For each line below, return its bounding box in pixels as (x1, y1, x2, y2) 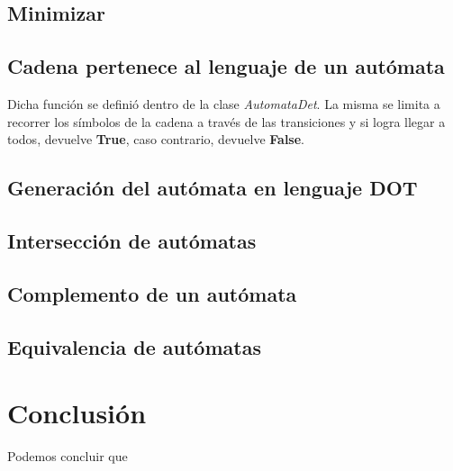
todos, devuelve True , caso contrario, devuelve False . (7, 130, 305, 149)
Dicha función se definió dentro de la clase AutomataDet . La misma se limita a (7, 94, 440, 113)
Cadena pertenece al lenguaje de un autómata (7, 52, 445, 80)
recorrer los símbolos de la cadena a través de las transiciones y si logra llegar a (7, 112, 446, 131)
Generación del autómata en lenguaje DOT (7, 174, 418, 202)
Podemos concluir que (7, 447, 128, 466)
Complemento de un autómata (7, 279, 297, 307)
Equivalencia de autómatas (7, 332, 261, 360)
